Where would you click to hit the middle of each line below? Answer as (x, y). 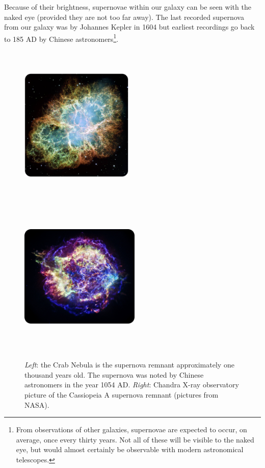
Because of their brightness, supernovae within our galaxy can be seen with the (128, 7)
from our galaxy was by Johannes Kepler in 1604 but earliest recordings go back (129, 27)
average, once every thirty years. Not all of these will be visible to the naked (135, 439)
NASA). (37, 404)
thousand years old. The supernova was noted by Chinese (114, 374)
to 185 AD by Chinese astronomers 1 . (61, 38)
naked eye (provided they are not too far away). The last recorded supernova (124, 17)
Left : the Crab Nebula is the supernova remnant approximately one (129, 365)
